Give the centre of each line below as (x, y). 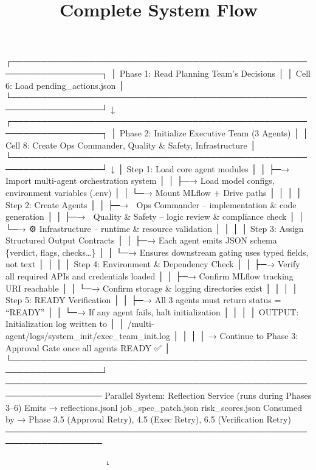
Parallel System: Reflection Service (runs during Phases (208, 395)
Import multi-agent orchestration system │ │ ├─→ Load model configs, (140, 181)
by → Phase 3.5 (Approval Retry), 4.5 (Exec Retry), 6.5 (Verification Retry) (148, 419)
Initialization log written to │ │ (65, 324)
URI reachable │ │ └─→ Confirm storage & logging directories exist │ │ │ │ (152, 288)
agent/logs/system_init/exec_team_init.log (88, 336)
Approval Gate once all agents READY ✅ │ (88, 347)
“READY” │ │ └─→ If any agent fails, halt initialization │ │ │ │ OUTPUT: (152, 311)
